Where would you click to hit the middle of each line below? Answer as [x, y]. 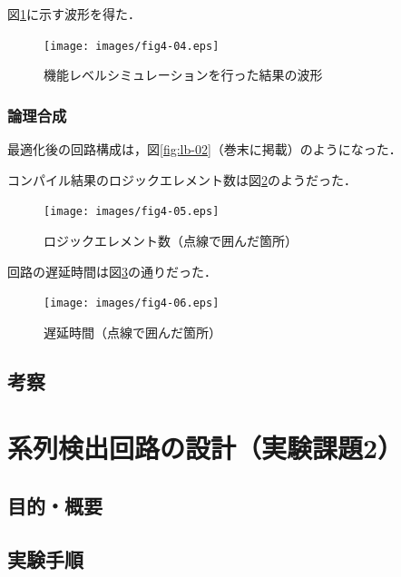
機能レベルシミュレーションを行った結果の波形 [183, 75]
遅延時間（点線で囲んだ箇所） [132, 332]
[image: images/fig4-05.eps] [132, 212]
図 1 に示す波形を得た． [74, 14]
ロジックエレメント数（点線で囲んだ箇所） [171, 240]
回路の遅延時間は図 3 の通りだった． [112, 271]
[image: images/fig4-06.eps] [132, 303]
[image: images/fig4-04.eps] [132, 46]
